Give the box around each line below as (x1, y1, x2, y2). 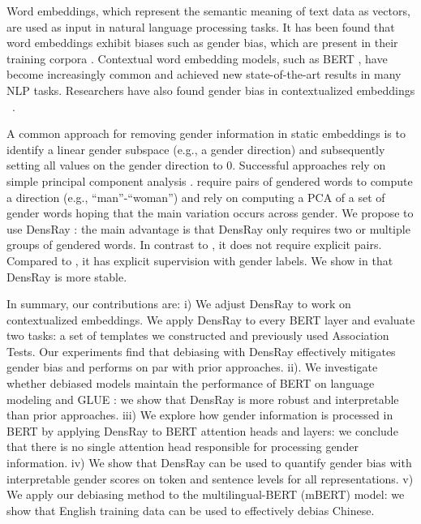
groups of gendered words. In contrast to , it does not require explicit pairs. (6, 236, 382, 253)
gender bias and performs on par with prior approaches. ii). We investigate (6, 359, 378, 376)
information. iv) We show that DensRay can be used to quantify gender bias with (6, 454, 412, 471)
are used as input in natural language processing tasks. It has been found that (6, 18, 395, 35)
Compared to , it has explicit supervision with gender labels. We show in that (6, 251, 393, 268)
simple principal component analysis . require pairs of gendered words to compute (6, 172, 413, 189)
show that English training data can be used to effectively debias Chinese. (6, 501, 375, 518)
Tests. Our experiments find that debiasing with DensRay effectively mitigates (6, 342, 396, 359)
